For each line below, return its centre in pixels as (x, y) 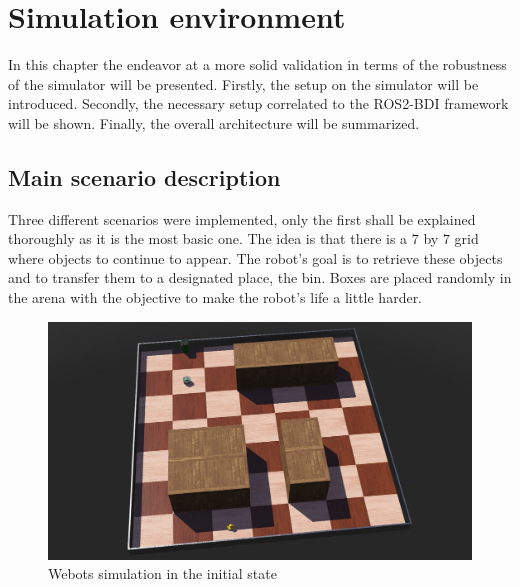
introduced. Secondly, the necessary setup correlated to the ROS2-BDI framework (258, 103)
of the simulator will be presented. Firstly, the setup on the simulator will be (243, 83)
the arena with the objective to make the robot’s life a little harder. (215, 297)
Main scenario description (144, 176)
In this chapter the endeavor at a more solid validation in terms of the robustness (257, 64)
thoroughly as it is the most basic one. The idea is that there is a (208, 238)
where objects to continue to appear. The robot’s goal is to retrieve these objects (255, 257)
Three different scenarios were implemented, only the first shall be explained (242, 218)
